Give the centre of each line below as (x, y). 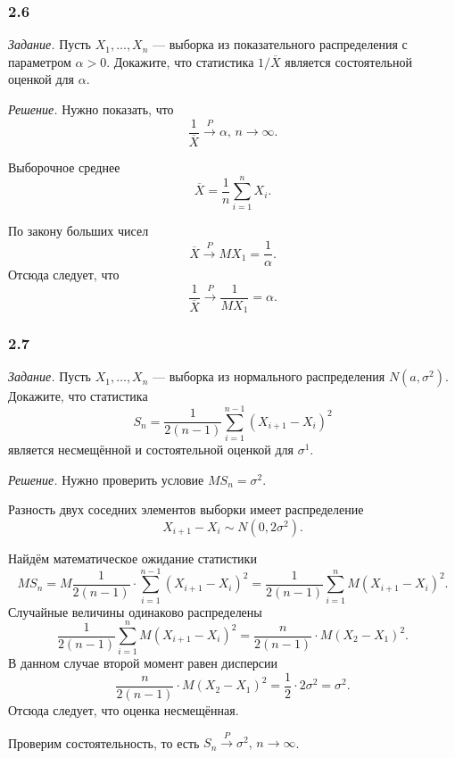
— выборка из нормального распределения (269, 376)
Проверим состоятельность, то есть (104, 742)
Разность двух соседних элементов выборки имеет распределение (186, 509)
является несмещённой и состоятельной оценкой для (151, 450)
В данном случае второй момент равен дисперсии (143, 663)
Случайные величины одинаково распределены (135, 611)
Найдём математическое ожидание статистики (132, 558)
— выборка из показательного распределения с (280, 44)
